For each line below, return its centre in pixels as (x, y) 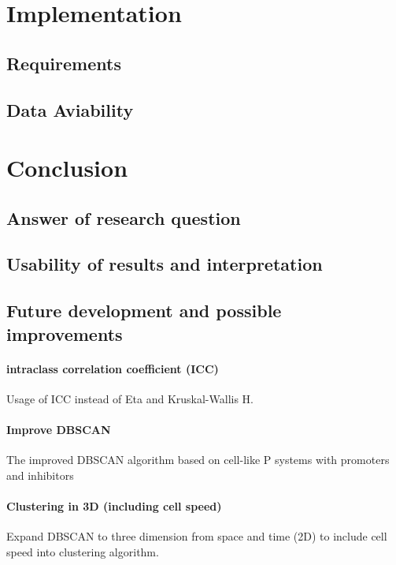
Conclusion (67, 168)
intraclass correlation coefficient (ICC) (113, 368)
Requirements (64, 63)
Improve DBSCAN (59, 430)
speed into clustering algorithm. (83, 551)
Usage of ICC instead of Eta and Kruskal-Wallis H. (130, 398)
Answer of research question (124, 217)
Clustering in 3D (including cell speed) (114, 506)
